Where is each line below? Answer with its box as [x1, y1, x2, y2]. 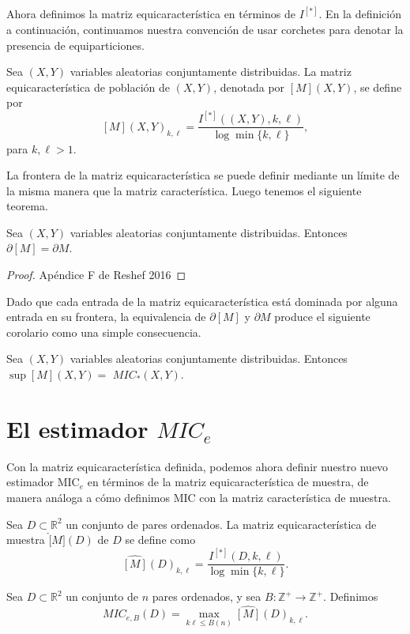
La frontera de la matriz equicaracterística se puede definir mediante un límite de [6, 167, 400, 183]
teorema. [6, 198, 48, 214]
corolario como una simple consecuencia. [6, 323, 201, 340]
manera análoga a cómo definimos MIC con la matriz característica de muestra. [6, 489, 391, 505]
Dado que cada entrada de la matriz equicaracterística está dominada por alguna [6, 292, 398, 309]
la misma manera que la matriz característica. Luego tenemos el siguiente [6, 182, 362, 198]
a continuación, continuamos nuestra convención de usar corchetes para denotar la [6, 21, 404, 38]
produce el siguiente [274, 308, 371, 325]
